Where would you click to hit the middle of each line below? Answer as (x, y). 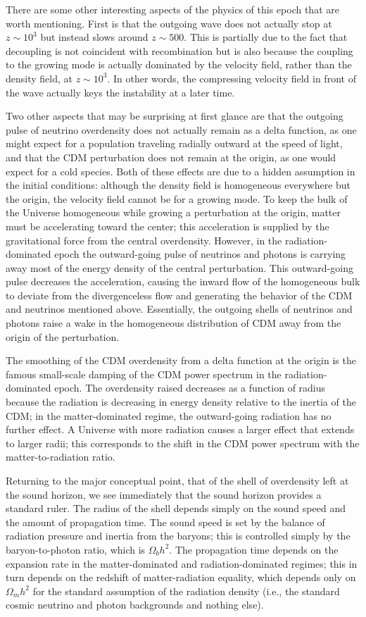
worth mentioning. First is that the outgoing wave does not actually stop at (169, 23)
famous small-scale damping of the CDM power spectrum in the (144, 374)
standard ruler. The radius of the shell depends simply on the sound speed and (176, 508)
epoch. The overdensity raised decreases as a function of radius (190, 388)
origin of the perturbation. (63, 336)
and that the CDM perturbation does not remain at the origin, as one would (171, 157)
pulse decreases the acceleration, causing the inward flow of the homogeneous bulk (183, 281)
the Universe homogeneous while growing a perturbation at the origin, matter (173, 212)
